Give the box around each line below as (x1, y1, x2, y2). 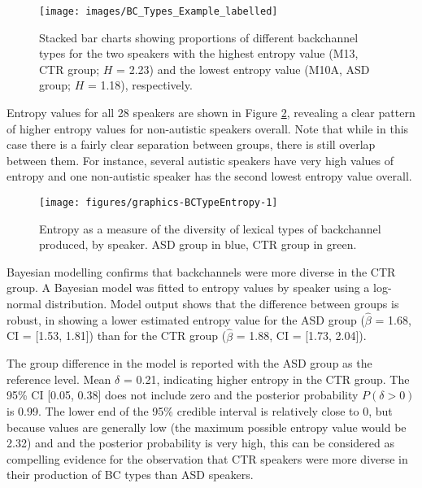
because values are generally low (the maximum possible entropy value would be (7, 418, 407, 435)
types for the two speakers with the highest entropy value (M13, (39, 45, 359, 62)
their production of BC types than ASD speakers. (7, 466, 254, 483)
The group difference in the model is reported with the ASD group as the (7, 355, 372, 372)
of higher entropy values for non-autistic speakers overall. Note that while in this (7, 120, 409, 137)
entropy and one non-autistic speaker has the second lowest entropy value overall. (7, 168, 412, 185)
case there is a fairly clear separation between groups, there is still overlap (7, 136, 376, 153)
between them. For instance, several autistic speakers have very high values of (7, 151, 394, 168)
